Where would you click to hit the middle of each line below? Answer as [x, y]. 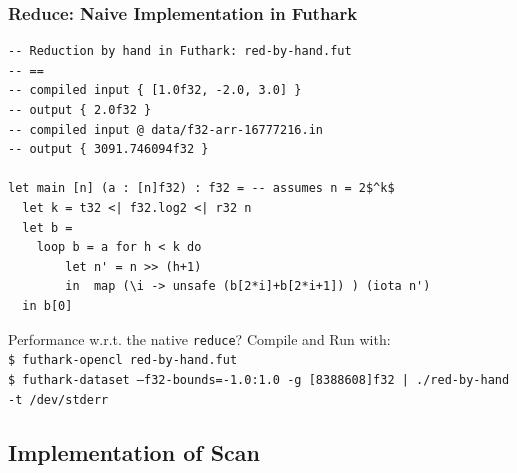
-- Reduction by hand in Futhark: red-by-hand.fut [180, 51]
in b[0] [47, 305]
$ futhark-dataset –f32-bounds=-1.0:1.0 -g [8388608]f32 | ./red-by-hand [259, 379]
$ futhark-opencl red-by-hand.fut [123, 360]
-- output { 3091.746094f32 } [108, 149]
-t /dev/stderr [58, 399]
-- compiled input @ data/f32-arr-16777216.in [165, 129]
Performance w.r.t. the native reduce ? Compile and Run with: [199, 338]
